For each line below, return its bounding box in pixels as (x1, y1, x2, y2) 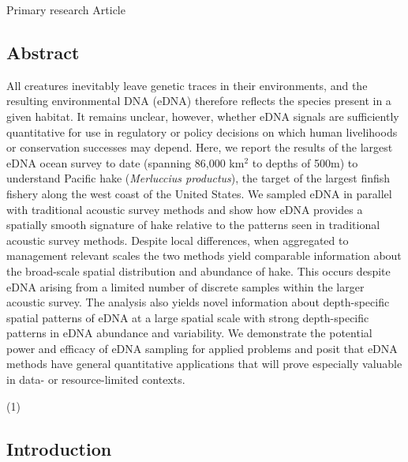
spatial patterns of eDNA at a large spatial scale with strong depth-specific (6, 309, 369, 325)
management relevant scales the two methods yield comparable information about (6, 247, 402, 264)
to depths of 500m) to (252, 154, 358, 171)
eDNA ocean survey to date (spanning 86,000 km (6, 154, 245, 171)
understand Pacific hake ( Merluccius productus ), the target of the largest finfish (6, 170, 391, 186)
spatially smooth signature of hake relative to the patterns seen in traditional (6, 216, 380, 233)
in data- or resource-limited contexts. (6, 371, 185, 388)
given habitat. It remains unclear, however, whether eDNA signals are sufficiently (6, 107, 399, 124)
